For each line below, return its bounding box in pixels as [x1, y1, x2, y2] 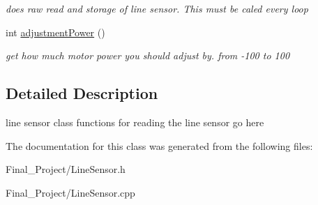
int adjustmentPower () [6, 24, 105, 39]
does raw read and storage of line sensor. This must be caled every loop [6, 1, 308, 15]
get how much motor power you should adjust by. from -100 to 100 [6, 48, 290, 63]
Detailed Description [6, 82, 158, 104]
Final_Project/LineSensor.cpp [6, 185, 135, 199]
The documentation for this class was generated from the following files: [6, 138, 313, 153]
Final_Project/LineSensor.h [6, 162, 126, 176]
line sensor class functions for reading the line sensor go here [6, 114, 264, 129]
